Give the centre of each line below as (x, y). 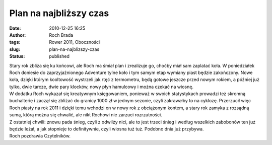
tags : (15, 42)
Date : (15, 28)
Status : (17, 56)
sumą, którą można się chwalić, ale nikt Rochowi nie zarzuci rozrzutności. (86, 115)
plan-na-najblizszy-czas (74, 49)
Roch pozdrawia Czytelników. (40, 136)
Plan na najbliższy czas (59, 13)
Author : (18, 35)
